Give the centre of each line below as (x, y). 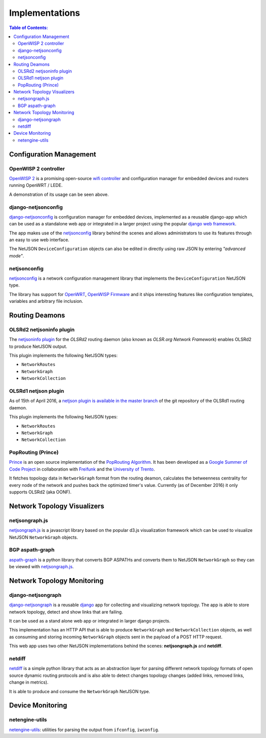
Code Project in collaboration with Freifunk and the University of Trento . (82, 469)
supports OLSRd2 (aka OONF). (40, 492)
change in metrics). (29, 682)
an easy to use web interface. (39, 240)
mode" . (17, 256)
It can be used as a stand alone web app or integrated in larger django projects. (90, 621)
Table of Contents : (29, 28)
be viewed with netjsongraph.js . (41, 567)
